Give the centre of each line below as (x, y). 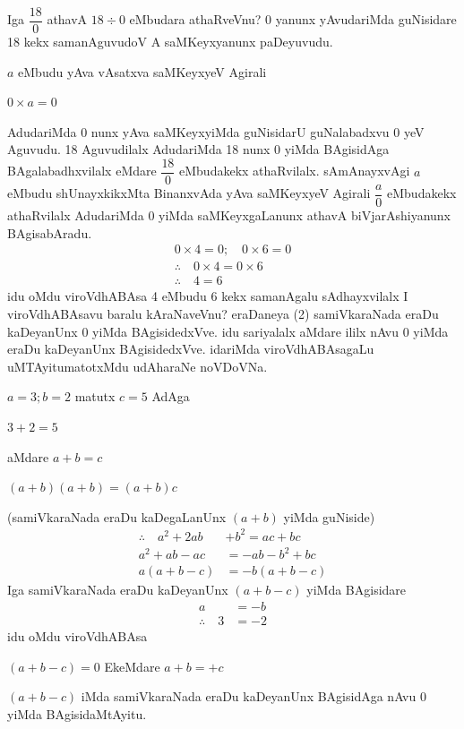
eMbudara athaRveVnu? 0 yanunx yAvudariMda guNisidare (293, 19)
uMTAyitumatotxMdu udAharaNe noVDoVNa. (137, 366)
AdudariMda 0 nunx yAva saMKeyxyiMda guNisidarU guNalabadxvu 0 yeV (216, 131)
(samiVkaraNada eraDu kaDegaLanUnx (117, 516)
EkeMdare (132, 666)
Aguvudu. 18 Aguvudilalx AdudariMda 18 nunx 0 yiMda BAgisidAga (198, 149)
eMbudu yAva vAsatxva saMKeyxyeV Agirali (142, 71)
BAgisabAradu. (50, 232)
